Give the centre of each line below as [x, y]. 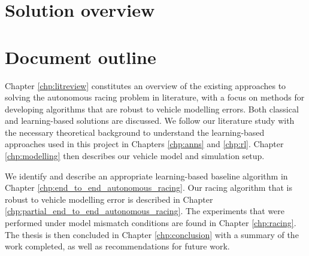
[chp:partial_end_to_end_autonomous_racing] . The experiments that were [145, 211]
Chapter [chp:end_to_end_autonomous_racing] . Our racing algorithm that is [149, 188]
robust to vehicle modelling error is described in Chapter [109, 199]
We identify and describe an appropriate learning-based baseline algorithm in [146, 176]
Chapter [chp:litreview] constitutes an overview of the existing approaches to [146, 85]
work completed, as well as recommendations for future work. [117, 246]
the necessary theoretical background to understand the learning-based [135, 132]
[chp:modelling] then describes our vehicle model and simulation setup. [135, 156]
